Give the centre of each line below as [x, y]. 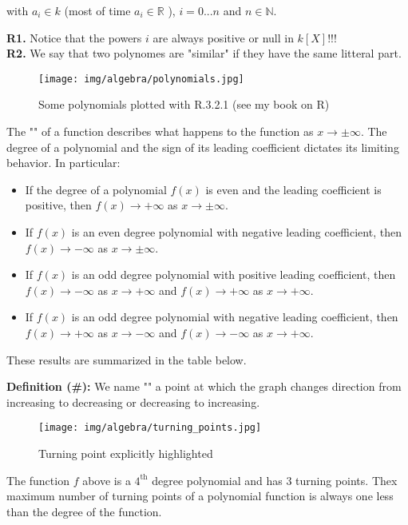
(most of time [97, 10]
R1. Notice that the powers [74, 37]
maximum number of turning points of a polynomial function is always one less [200, 496]
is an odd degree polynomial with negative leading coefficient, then [235, 317]
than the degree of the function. [84, 511]
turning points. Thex [347, 480]
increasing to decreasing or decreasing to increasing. [133, 402]
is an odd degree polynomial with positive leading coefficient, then [234, 274]
